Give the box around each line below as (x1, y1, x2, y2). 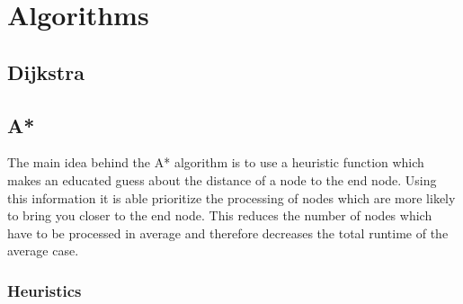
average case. (7, 241, 79, 260)
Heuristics (7, 279, 82, 301)
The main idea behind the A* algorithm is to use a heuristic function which (7, 153, 424, 172)
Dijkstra (7, 58, 85, 85)
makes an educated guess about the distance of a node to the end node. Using (7, 170, 437, 189)
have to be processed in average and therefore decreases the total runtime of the (7, 223, 449, 242)
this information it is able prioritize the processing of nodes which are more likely (7, 188, 456, 207)
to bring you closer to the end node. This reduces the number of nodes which (7, 206, 432, 225)
